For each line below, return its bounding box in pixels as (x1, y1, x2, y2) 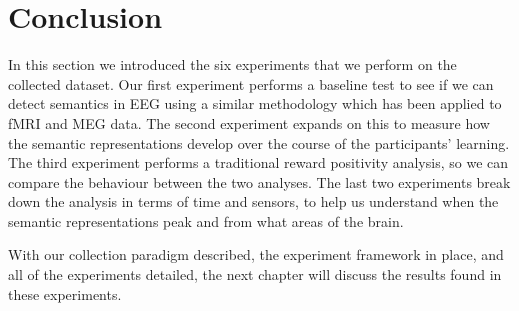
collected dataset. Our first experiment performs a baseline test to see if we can (8, 73, 494, 94)
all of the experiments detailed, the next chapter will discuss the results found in (8, 264, 502, 285)
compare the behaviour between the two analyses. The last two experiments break (8, 171, 511, 192)
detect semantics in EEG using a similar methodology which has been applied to (8, 93, 502, 114)
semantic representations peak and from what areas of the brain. (8, 210, 404, 231)
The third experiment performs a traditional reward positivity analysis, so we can (8, 152, 509, 173)
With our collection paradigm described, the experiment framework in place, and (8, 244, 504, 265)
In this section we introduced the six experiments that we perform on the (8, 54, 457, 75)
